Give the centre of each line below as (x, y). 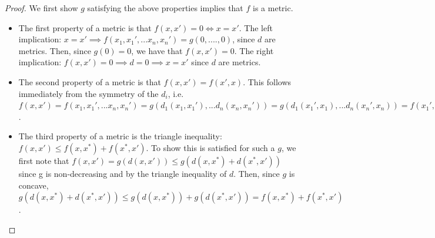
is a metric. (273, 8)
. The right (254, 50)
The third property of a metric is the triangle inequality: (120, 136)
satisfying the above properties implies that (165, 8)
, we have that (157, 50)
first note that (44, 160)
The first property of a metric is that (85, 27)
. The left (256, 27)
